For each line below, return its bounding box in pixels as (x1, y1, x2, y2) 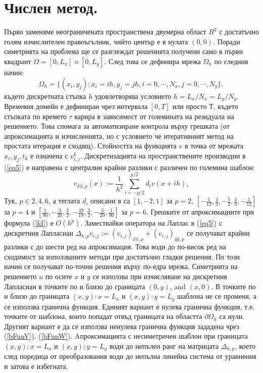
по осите (45, 271, 72, 282)
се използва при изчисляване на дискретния (93, 271, 228, 282)
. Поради (213, 36, 240, 46)
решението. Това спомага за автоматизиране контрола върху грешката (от (4, 121, 230, 131)
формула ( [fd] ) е (4, 218, 54, 228)
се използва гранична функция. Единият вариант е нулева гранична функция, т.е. (4, 301, 255, 311)
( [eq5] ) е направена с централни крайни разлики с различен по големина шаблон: (4, 162, 255, 172)
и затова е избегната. (4, 361, 68, 371)
